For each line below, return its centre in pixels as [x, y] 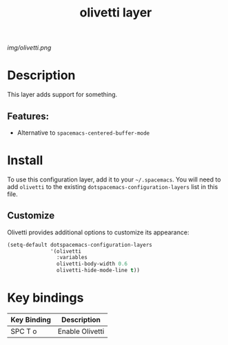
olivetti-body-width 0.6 [92, 264]
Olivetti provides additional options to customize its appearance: [98, 232]
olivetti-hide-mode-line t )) [98, 270]
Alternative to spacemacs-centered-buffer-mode [83, 133]
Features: [28, 116]
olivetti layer [116, 13]
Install [25, 160]
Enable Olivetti [81, 331]
